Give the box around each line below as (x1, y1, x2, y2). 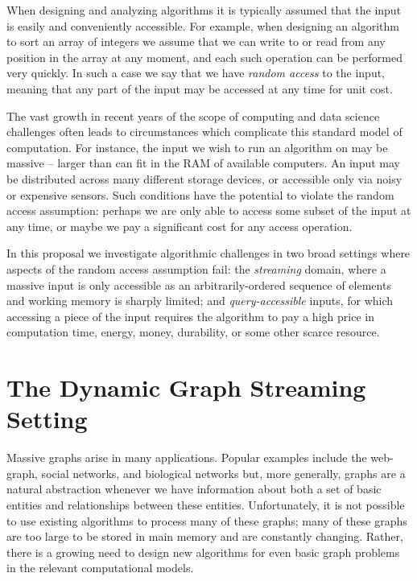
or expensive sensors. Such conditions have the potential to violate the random (6, 186, 394, 203)
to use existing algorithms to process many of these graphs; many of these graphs (6, 512, 407, 529)
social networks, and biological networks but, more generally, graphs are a (41, 464, 406, 481)
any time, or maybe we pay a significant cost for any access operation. (6, 217, 353, 234)
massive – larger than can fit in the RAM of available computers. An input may (6, 155, 400, 171)
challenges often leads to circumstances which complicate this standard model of (6, 123, 403, 140)
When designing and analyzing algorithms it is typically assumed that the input (6, 2, 402, 18)
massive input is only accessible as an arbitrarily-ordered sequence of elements (6, 276, 391, 293)
